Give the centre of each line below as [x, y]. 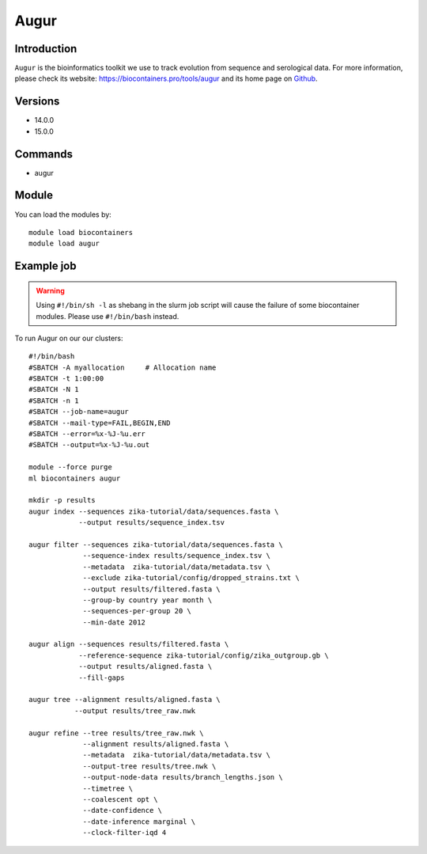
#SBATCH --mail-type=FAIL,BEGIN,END [100, 423]
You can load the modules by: [63, 214]
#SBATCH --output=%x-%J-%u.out [89, 445]
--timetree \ [108, 788]
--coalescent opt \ [120, 799]
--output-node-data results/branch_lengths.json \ [183, 777]
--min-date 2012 [114, 622]
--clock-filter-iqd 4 [125, 833]
